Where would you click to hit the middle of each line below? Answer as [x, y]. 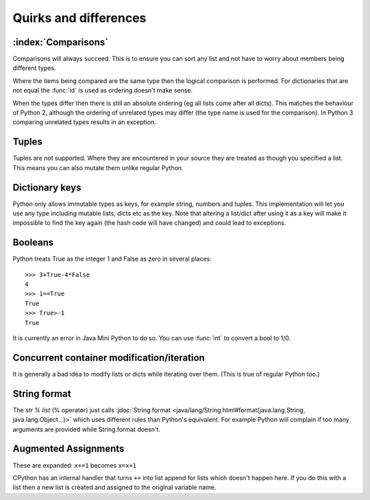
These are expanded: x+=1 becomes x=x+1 [75, 465]
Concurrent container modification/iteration [109, 358]
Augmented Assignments [69, 449]
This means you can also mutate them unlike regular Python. [98, 167]
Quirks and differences [79, 18]
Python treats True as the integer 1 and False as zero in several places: [112, 259]
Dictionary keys [47, 188]
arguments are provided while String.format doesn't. [87, 429]
